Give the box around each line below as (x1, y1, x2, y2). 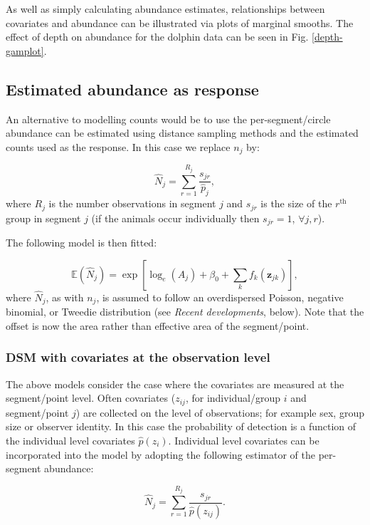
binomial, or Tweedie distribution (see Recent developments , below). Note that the (6, 304, 364, 319)
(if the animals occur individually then (91, 210, 260, 225)
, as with (46, 289, 84, 304)
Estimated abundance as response (6, 78, 259, 100)
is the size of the (260, 196, 332, 211)
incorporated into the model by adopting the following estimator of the (6, 447, 316, 462)
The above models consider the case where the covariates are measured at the (6, 376, 344, 391)
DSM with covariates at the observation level (6, 348, 270, 366)
